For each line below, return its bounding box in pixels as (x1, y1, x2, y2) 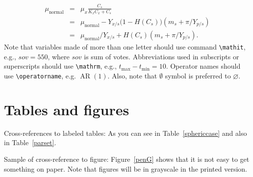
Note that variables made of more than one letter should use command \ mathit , (4, 42, 246, 52)
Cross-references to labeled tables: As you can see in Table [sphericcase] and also (4, 127, 247, 138)
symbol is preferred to (165, 70, 231, 80)
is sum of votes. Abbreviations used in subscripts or (84, 51, 239, 61)
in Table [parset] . (4, 137, 56, 148)
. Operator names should (166, 61, 241, 71)
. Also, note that (107, 70, 157, 80)
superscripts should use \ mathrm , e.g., (4, 61, 117, 71)
